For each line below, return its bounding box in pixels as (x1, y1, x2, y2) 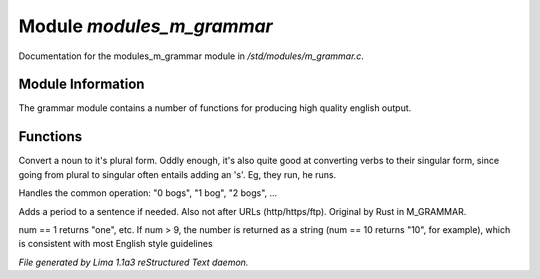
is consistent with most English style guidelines (18, 238, 214, 250)
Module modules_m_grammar (18, 15, 274, 37)
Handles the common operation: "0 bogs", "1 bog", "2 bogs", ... (18, 187, 278, 199)
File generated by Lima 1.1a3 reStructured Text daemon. (18, 256, 249, 268)
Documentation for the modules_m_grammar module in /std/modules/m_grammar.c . (18, 50, 365, 62)
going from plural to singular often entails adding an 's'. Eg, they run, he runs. (18, 168, 337, 180)
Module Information (18, 76, 145, 93)
